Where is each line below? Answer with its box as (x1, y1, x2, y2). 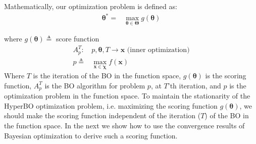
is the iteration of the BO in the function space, (33, 70, 181, 81)
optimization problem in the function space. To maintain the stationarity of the (4, 90, 250, 101)
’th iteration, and (168, 80, 221, 90)
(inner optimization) (127, 46, 190, 54)
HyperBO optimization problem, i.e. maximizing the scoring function (4, 100, 218, 111)
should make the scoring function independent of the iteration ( (4, 110, 201, 121)
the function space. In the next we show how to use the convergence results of (4, 120, 245, 130)
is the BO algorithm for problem (44, 80, 145, 90)
